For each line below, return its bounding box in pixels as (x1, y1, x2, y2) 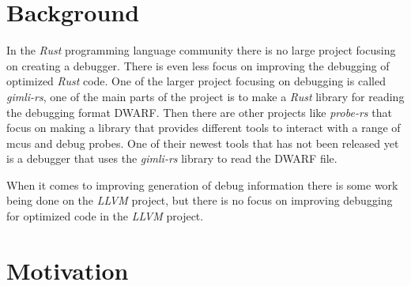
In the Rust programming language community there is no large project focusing (6, 42, 396, 58)
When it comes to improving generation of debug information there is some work (6, 176, 398, 193)
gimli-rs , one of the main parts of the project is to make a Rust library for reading (6, 88, 405, 104)
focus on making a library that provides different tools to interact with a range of (6, 119, 401, 136)
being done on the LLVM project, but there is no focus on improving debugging (6, 192, 393, 209)
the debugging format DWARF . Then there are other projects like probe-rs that (6, 103, 392, 120)
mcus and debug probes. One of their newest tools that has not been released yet (6, 134, 399, 151)
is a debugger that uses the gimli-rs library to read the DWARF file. (6, 150, 337, 167)
